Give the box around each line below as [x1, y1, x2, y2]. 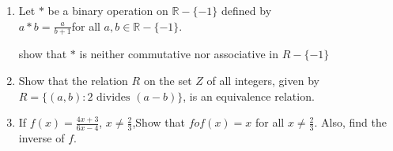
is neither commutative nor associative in [79, 46, 278, 62]
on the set [143, 72, 192, 89]
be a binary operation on [47, 2, 168, 18]
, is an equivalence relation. [183, 87, 315, 104]
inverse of [18, 130, 65, 146]
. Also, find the [314, 114, 387, 131]
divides [96, 91, 130, 103]
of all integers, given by [206, 72, 319, 89]
